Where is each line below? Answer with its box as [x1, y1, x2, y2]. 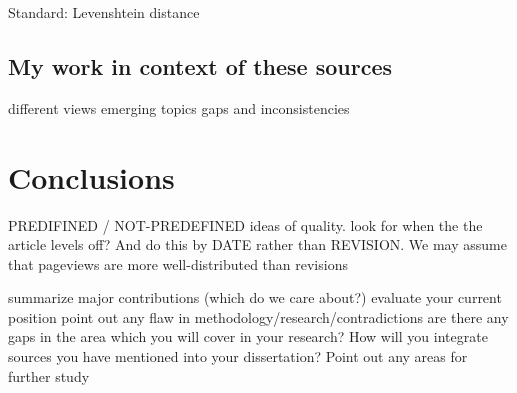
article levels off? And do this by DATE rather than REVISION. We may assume [8, 234, 507, 255]
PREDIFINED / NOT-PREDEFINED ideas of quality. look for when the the [8, 214, 483, 235]
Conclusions [8, 156, 175, 197]
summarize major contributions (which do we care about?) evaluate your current [8, 287, 502, 308]
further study [8, 365, 90, 386]
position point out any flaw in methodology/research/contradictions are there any [8, 306, 509, 327]
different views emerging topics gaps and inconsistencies [8, 97, 350, 118]
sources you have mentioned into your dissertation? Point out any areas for [8, 346, 468, 367]
